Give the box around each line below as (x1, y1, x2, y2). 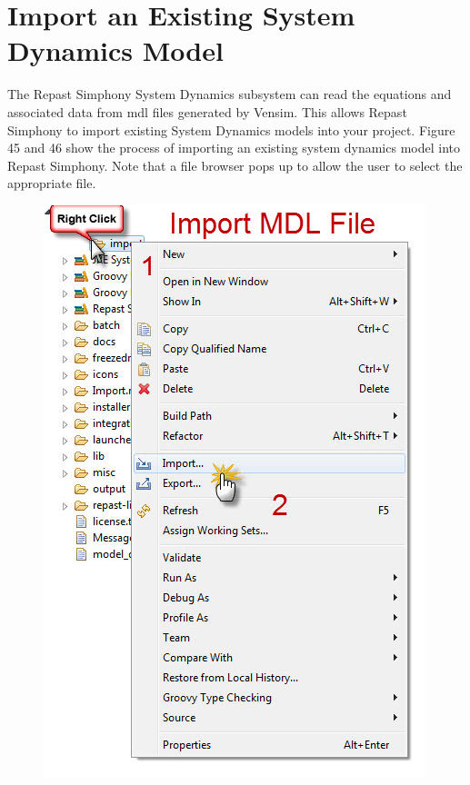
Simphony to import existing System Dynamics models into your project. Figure (7, 120, 455, 139)
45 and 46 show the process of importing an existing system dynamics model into (7, 138, 460, 157)
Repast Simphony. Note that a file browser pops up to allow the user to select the (7, 155, 463, 174)
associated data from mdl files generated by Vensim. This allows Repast (7, 102, 407, 121)
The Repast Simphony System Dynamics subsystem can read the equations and (7, 84, 452, 104)
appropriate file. (7, 174, 96, 193)
